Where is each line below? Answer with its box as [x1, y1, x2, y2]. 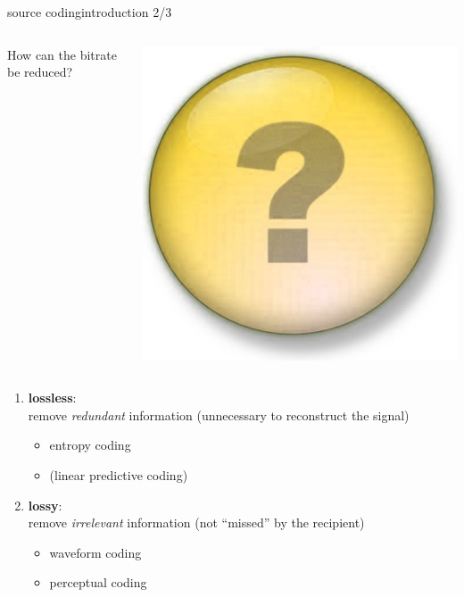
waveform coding [49, 543, 142, 561]
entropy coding [49, 435, 131, 454]
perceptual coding [49, 573, 147, 592]
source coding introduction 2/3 [7, 3, 172, 21]
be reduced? [7, 62, 73, 81]
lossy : [28, 495, 62, 514]
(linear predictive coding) [49, 466, 188, 485]
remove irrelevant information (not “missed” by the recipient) [28, 513, 365, 532]
